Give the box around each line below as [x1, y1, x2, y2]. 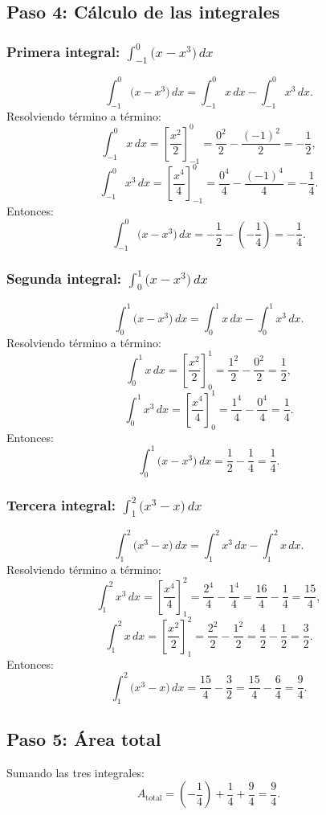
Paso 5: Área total [6, 726, 161, 751]
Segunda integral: [6, 268, 122, 288]
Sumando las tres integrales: [6, 764, 145, 780]
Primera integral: [6, 41, 120, 61]
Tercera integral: [6, 494, 116, 514]
